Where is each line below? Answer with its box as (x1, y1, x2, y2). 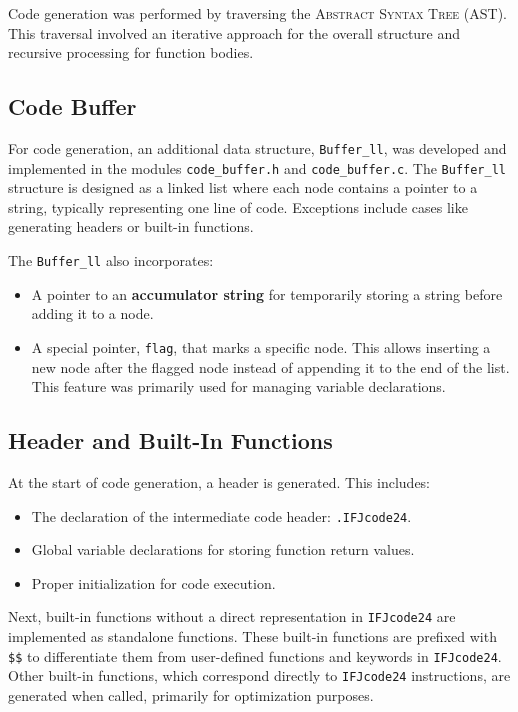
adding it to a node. (31, 303, 154, 324)
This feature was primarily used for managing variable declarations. (31, 376, 446, 397)
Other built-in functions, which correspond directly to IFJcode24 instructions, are (8, 665, 511, 686)
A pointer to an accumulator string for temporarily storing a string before (31, 283, 503, 304)
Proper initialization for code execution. (31, 572, 276, 593)
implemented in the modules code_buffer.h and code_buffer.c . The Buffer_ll (8, 157, 507, 178)
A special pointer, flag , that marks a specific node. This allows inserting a (31, 336, 491, 357)
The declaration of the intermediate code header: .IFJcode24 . (31, 505, 412, 526)
